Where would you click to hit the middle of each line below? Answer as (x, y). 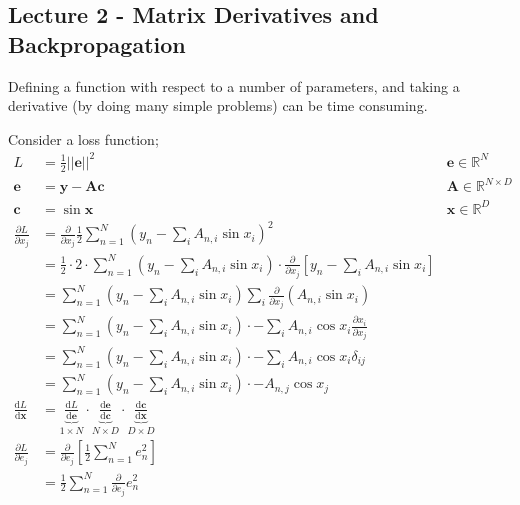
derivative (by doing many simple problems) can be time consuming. (218, 105)
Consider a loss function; (83, 138)
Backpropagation (97, 43)
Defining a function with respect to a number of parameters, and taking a (234, 85)
